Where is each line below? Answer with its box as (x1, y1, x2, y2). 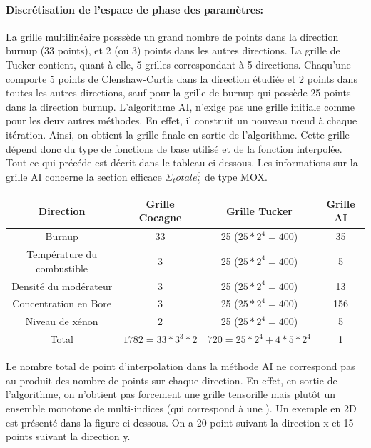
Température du (26, 247, 98, 262)
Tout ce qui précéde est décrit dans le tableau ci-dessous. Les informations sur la (6, 155, 358, 170)
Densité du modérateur (11, 278, 113, 293)
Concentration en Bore (12, 296, 112, 311)
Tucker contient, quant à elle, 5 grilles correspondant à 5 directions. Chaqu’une (6, 56, 351, 71)
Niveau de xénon (25, 314, 98, 329)
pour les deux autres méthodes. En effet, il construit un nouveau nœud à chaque (6, 113, 357, 128)
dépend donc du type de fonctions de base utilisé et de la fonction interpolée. (6, 141, 342, 156)
